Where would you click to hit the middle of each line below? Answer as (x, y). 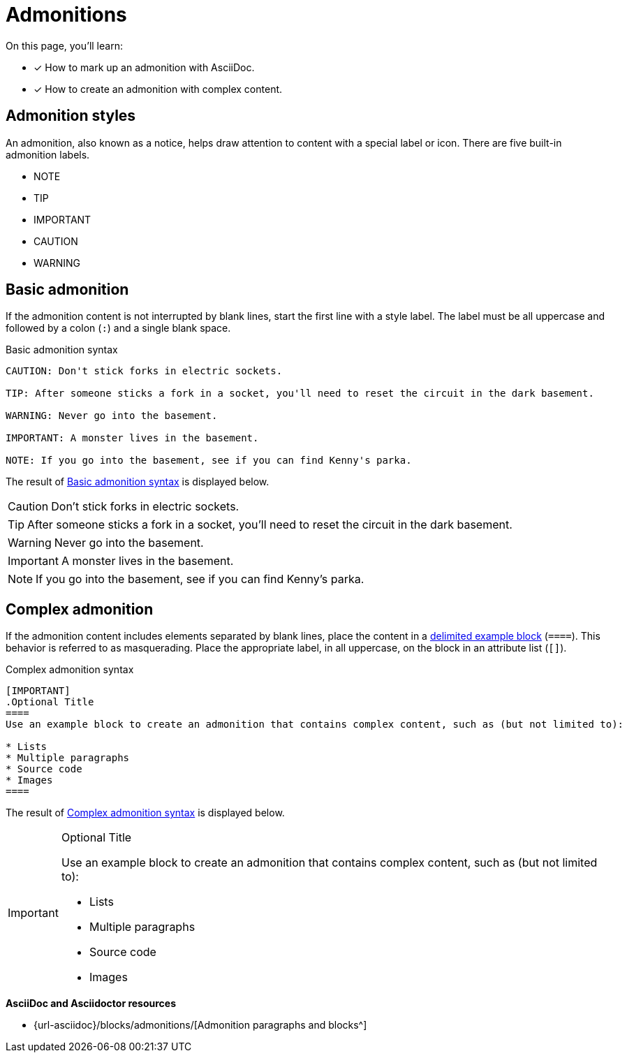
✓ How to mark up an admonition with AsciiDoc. (144, 67)
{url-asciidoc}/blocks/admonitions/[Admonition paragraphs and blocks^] (200, 1025)
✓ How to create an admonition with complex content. (158, 89)
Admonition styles (71, 116)
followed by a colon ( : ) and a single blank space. (118, 328)
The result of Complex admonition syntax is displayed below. (145, 813)
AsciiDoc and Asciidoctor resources (91, 1004)
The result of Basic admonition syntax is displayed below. (138, 482)
